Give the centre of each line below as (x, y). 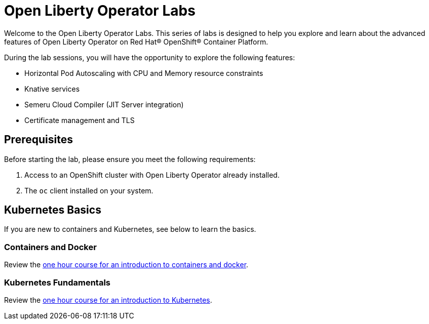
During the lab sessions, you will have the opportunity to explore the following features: (150, 57)
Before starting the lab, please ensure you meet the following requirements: (130, 159)
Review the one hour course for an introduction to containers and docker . (126, 265)
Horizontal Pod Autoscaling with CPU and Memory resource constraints (144, 73)
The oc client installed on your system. (89, 190)
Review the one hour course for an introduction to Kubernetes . (108, 300)
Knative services (52, 89)
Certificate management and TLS (80, 120)
